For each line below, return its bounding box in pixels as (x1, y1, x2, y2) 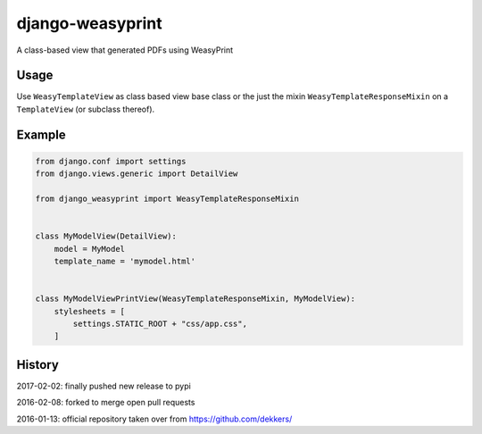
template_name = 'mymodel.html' (54, 255, 196, 266)
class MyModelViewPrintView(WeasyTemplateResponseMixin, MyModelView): (35, 294, 356, 304)
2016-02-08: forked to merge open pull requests (16, 397, 195, 408)
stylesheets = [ (54, 306, 125, 316)
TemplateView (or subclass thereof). (16, 104, 155, 114)
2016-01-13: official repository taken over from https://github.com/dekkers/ (16, 413, 293, 424)
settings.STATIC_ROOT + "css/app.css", (72, 318, 247, 329)
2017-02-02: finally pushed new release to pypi (16, 380, 191, 391)
